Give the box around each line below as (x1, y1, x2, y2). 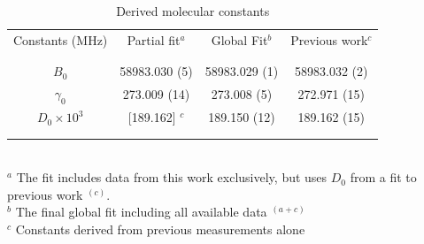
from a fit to (350, 168, 417, 187)
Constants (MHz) (13, 30, 108, 49)
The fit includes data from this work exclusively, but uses (16, 168, 328, 187)
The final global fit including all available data (15, 202, 267, 221)
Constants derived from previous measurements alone (15, 220, 305, 239)
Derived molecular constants (116, 2, 270, 19)
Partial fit (127, 30, 181, 49)
